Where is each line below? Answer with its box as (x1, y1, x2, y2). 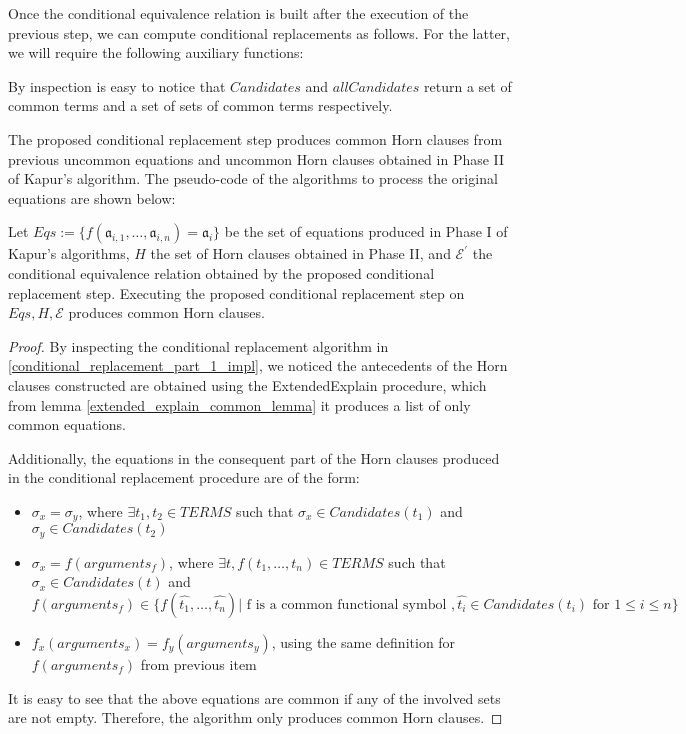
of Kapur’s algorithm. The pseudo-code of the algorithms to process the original (8, 168, 498, 189)
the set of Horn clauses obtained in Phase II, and (150, 243, 451, 264)
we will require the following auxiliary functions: (8, 42, 304, 63)
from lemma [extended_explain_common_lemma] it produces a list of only (8, 394, 471, 415)
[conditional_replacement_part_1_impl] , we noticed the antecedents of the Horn (8, 355, 508, 376)
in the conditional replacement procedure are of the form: (8, 467, 360, 488)
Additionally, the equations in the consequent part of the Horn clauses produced (8, 447, 500, 468)
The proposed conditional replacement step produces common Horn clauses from (8, 128, 503, 149)
